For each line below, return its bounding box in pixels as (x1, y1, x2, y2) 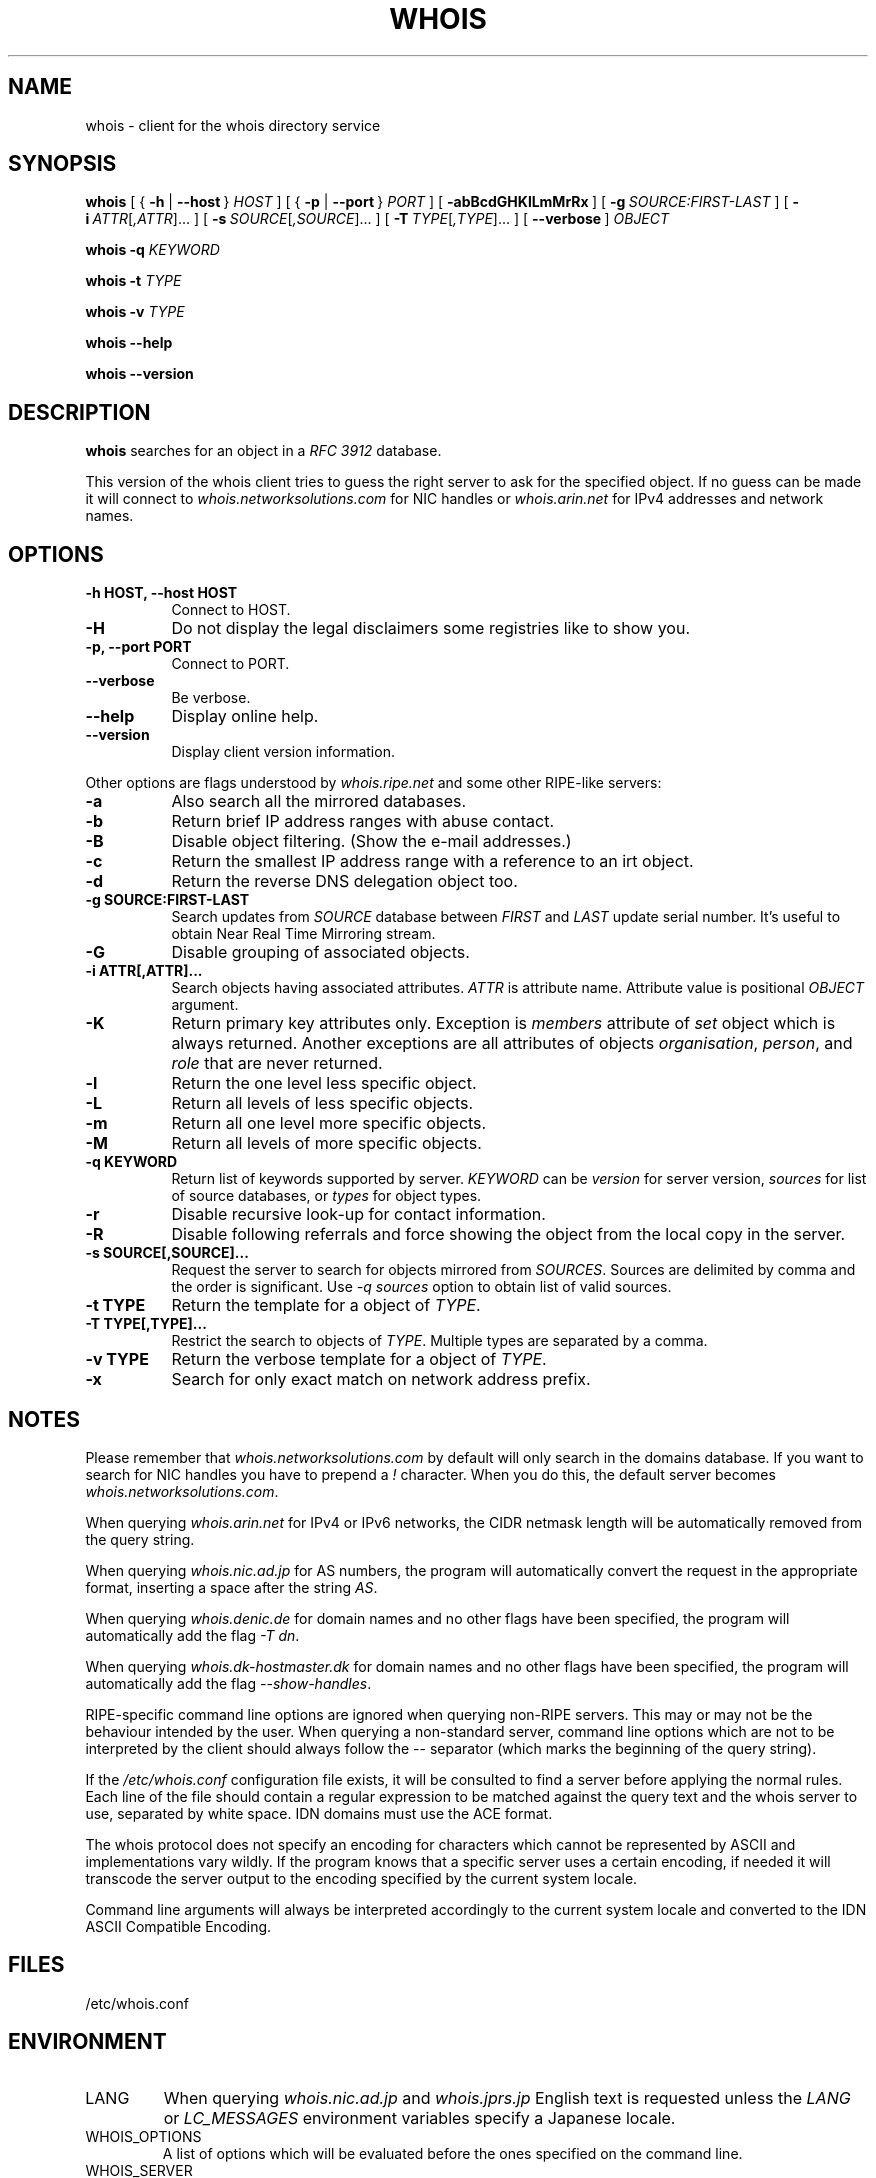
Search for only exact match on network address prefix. (171, 1369, 591, 1390)
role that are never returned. (171, 1053, 383, 1074)
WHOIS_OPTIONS (85, 2127, 202, 2145)
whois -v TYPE (85, 303, 185, 321)
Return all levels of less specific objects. (171, 1093, 474, 1114)
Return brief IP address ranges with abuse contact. (171, 811, 555, 832)
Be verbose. (171, 689, 251, 707)
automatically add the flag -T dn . (85, 1626, 300, 1644)
